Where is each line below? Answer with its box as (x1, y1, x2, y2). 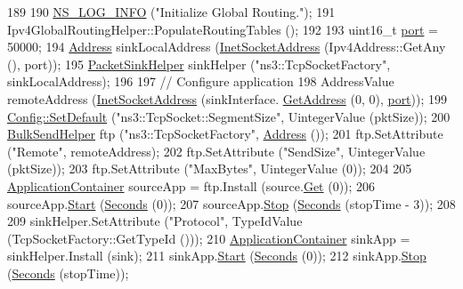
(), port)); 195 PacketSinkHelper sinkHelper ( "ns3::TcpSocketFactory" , (7, 54, 391, 73)
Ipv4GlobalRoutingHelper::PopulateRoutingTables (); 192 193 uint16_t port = (7, 20, 438, 38)
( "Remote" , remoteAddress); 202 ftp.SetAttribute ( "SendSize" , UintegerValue (7, 141, 426, 160)
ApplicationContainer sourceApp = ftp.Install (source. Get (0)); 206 (7, 176, 376, 195)
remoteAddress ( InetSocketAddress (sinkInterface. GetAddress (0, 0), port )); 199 (7, 89, 448, 108)
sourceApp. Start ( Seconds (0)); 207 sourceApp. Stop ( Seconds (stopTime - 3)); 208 (7, 194, 456, 213)
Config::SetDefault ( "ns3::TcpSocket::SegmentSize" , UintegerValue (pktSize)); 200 (7, 107, 451, 125)
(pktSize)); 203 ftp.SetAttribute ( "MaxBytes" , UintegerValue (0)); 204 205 (7, 159, 412, 178)
